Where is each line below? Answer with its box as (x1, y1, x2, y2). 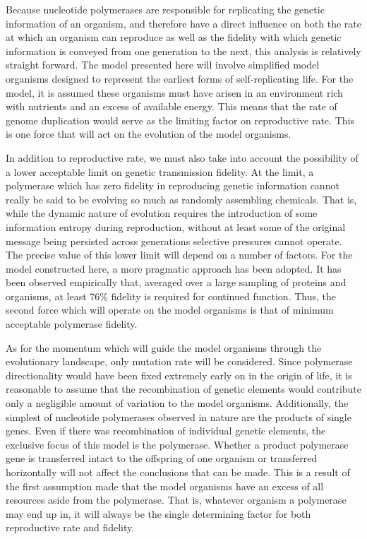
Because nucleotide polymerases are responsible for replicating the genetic (6, 2, 325, 16)
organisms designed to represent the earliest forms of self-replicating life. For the (6, 71, 354, 85)
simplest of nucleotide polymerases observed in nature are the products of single (6, 409, 351, 424)
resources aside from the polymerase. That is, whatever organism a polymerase (6, 492, 347, 507)
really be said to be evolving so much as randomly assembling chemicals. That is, (6, 191, 357, 206)
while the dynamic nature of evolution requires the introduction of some (6, 206, 318, 220)
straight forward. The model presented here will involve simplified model (6, 57, 320, 72)
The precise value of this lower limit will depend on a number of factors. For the (6, 247, 353, 262)
